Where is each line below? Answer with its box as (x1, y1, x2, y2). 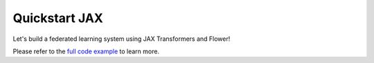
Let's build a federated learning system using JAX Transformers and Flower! (12, 35, 231, 43)
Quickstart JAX (12, 10, 104, 26)
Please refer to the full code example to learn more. (12, 47, 159, 55)
